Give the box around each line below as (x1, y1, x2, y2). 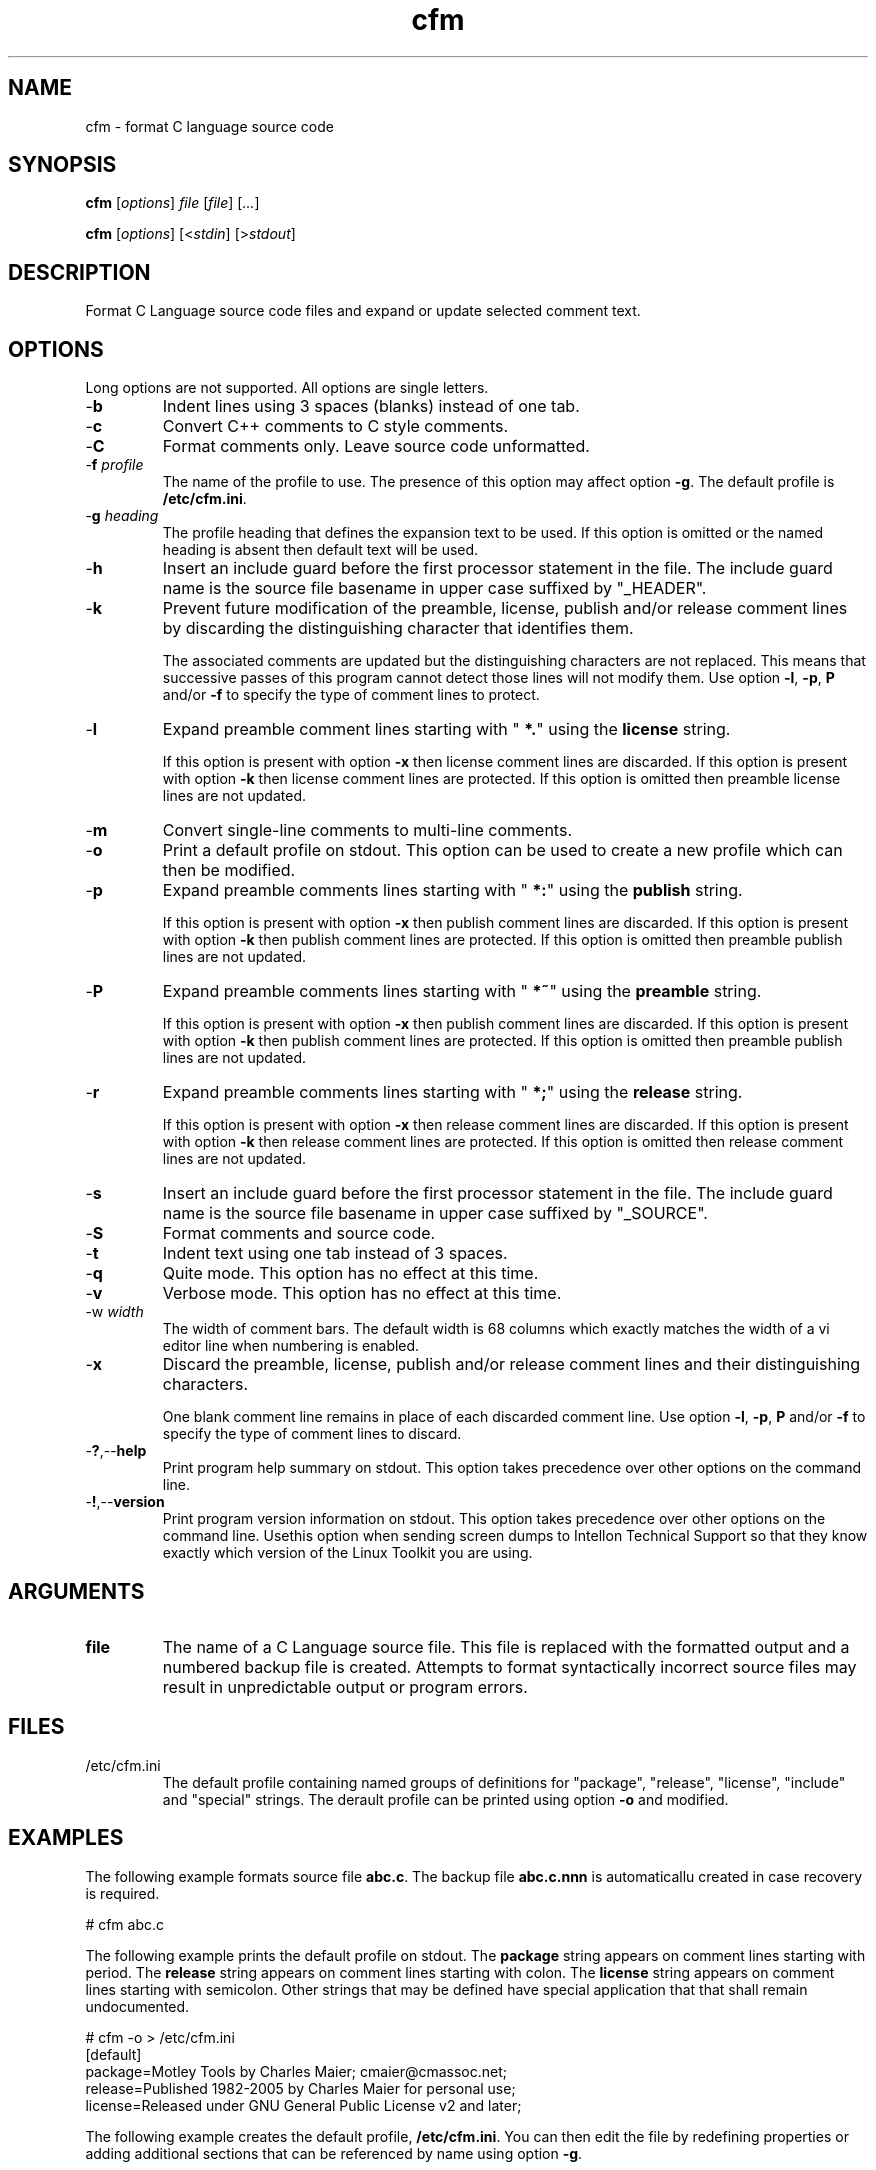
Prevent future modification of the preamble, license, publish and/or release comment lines (162, 598, 848, 619)
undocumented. (85, 1997, 190, 2015)
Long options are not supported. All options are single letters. (85, 379, 489, 397)
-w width (85, 1303, 144, 1321)
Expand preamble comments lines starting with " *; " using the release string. (162, 1082, 743, 1103)
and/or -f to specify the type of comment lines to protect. (162, 686, 540, 704)
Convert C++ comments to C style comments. (162, 416, 509, 437)
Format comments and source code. (162, 1223, 436, 1244)
